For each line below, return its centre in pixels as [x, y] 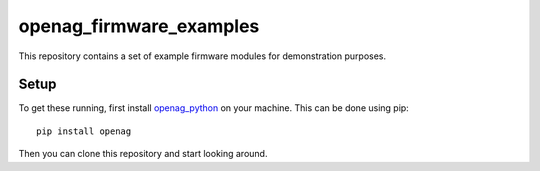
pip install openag [84, 131]
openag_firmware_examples [139, 26]
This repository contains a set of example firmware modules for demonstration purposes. [202, 56]
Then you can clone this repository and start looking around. [143, 154]
